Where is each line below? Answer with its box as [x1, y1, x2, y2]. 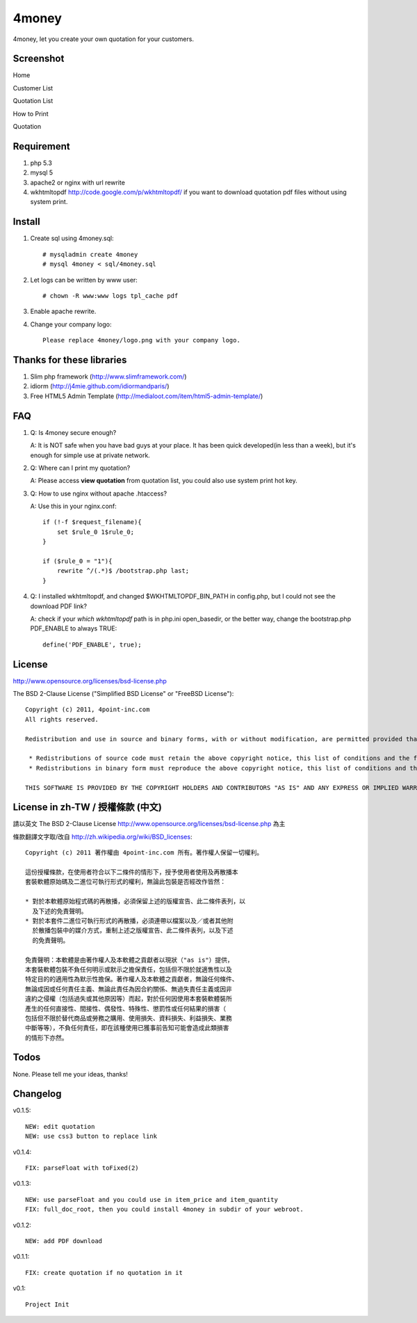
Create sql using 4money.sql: [30, 234, 114, 243]
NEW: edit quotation [25, 1123, 95, 1130]
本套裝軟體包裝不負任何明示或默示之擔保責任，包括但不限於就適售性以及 [25, 965, 232, 974]
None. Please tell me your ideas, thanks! [13, 1070, 129, 1078]
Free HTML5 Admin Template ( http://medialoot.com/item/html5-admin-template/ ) [30, 392, 263, 400]
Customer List [13, 84, 54, 92]
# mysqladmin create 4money [42, 251, 138, 258]
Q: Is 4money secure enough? [30, 428, 117, 436]
